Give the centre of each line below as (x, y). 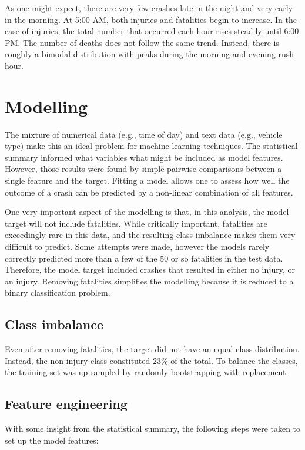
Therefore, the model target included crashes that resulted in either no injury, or (150, 269)
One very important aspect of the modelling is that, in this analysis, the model (147, 212)
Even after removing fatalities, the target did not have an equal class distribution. (152, 349)
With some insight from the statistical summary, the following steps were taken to (153, 429)
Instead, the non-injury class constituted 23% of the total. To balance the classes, (151, 360)
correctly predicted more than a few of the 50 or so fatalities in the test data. (144, 258)
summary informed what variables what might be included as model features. (144, 157)
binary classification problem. (58, 292)
